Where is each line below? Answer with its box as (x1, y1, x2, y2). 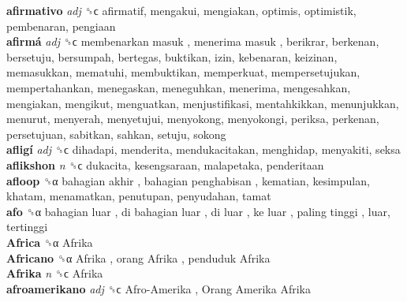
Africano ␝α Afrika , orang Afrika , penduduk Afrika (6, 249, 271, 266)
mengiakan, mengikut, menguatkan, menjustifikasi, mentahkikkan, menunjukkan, (6, 95, 399, 111)
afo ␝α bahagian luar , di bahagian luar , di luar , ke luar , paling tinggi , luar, (6, 203, 390, 219)
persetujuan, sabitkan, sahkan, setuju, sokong (6, 125, 226, 142)
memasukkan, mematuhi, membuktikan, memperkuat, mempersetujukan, (6, 64, 360, 80)
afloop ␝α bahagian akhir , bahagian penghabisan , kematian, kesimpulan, (6, 172, 370, 188)
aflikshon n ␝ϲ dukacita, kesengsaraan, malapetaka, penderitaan (6, 156, 324, 173)
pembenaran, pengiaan (6, 17, 116, 34)
